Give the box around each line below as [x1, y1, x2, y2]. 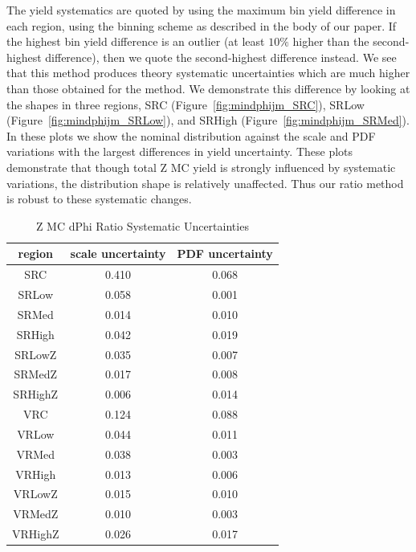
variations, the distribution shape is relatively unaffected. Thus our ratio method [6, 174, 404, 191]
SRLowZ [14, 346, 57, 362]
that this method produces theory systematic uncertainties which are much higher [6, 64, 410, 81]
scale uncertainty [70, 245, 166, 262]
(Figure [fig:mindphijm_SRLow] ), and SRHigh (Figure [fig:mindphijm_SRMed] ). [6, 112, 410, 129]
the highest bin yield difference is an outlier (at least [6, 33, 265, 50]
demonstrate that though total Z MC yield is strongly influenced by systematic [6, 158, 396, 175]
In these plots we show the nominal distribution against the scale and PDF [6, 127, 376, 144]
